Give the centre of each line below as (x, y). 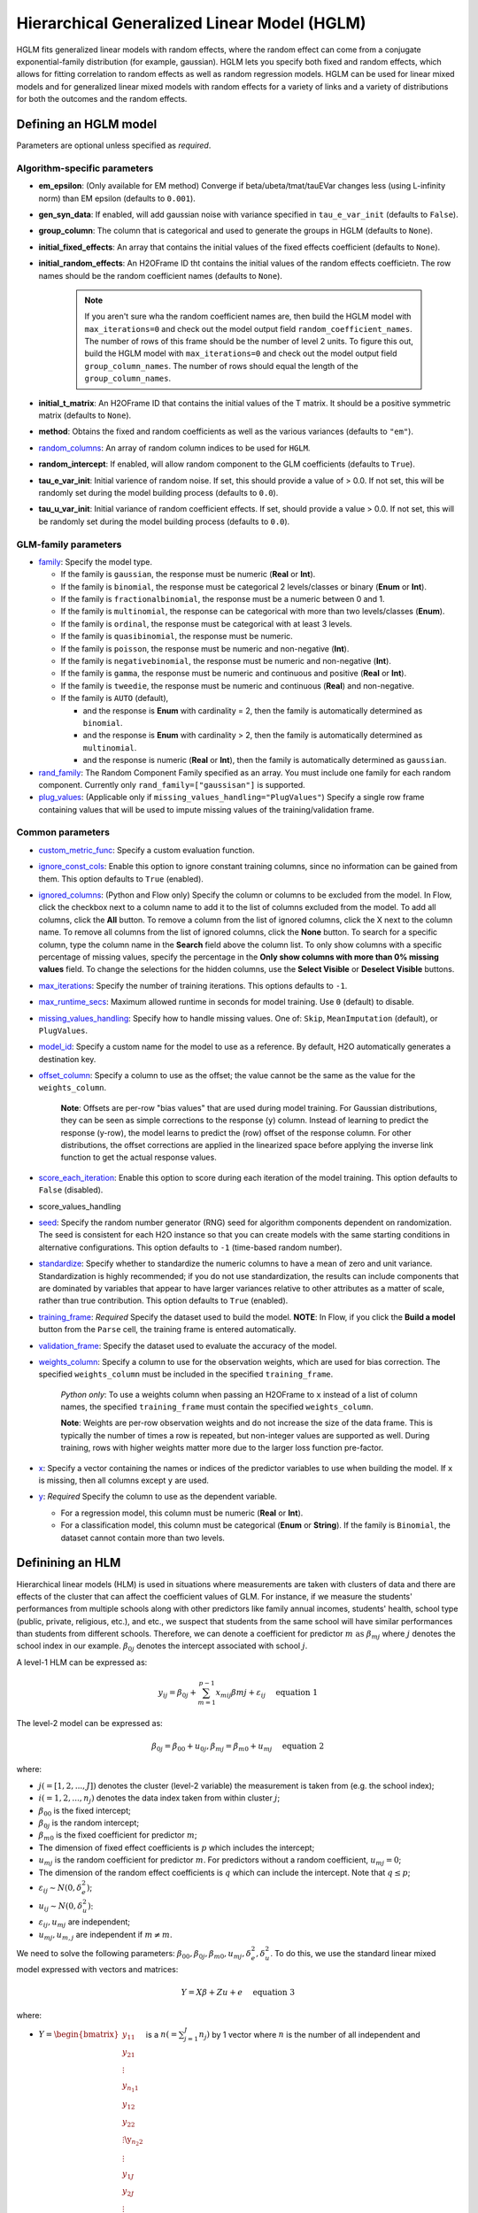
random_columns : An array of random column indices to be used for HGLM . (174, 448)
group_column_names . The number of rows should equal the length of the (221, 366)
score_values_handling (80, 1206)
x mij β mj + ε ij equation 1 (267, 1693)
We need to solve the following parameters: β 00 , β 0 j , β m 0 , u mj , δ (134, 1954)
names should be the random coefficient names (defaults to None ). (161, 275)
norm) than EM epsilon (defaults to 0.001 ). (117, 198)
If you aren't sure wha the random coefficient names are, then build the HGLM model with (248, 316)
